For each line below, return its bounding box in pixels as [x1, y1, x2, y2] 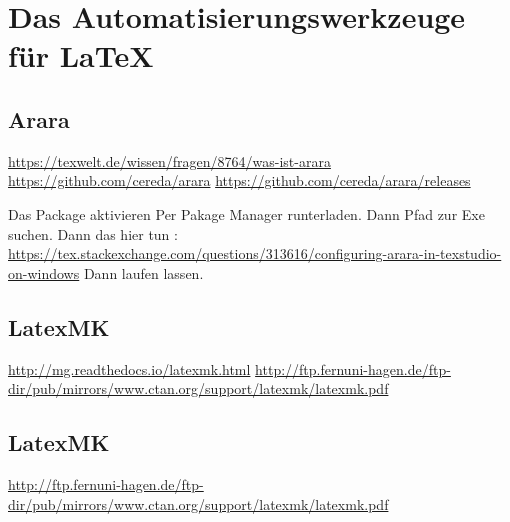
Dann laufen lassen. [83, 262, 204, 283]
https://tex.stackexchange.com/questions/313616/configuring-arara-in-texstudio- [8, 243, 502, 264]
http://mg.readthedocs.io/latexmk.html [8, 358, 251, 379]
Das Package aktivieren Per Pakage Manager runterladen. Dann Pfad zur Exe [8, 203, 485, 224]
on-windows [8, 262, 80, 283]
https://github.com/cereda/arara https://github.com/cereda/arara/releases [8, 170, 471, 191]
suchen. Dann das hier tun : [8, 223, 178, 244]
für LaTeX [8, 35, 154, 76]
